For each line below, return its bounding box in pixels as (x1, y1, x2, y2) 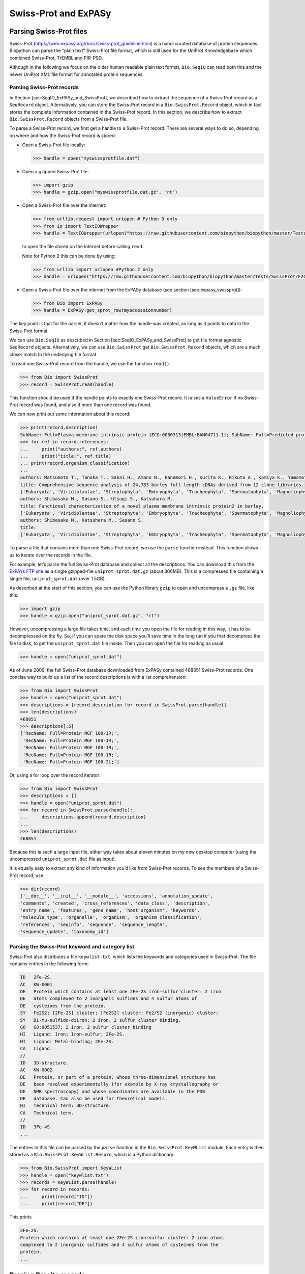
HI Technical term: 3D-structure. (20, 1103, 112, 1108)
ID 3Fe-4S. (20, 1124, 53, 1130)
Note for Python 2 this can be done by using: (22, 253, 116, 259)
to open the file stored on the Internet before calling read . (22, 244, 144, 250)
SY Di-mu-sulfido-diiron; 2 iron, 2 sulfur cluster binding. (20, 1017, 181, 1023)
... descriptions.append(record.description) (20, 814, 146, 820)
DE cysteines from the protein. (20, 1003, 106, 1008)
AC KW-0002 (20, 1067, 53, 1073)
